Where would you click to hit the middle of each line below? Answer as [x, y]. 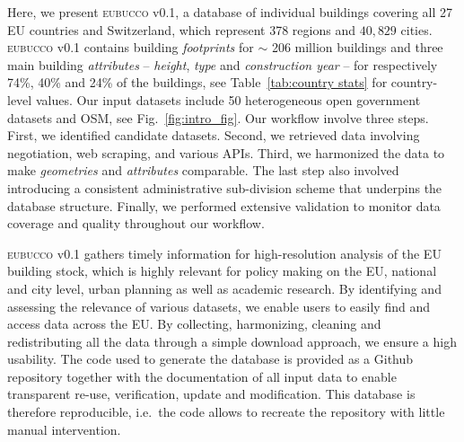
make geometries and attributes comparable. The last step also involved [203, 170]
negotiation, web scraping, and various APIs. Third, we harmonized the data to [226, 152]
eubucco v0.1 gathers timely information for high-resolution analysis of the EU [224, 253]
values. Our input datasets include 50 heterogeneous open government [228, 99]
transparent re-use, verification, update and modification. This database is [211, 394]
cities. [416, 29]
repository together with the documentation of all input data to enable [202, 376]
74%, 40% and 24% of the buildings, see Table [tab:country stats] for [197, 82]
